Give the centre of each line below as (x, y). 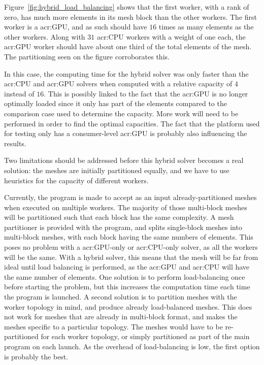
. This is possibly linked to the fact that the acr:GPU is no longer (146, 93)
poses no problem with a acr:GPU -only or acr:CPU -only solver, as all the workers (131, 247)
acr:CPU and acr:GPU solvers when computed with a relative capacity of (118, 84)
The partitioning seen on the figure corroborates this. (87, 56)
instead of (19, 93)
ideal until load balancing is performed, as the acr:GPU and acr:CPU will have (127, 267)
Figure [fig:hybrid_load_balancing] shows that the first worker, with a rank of (127, 7)
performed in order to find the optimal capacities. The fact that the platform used (132, 123)
